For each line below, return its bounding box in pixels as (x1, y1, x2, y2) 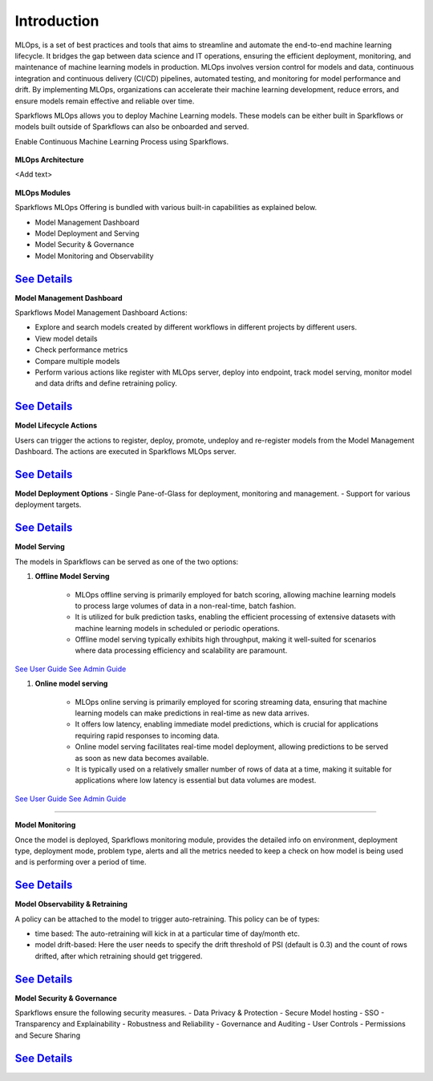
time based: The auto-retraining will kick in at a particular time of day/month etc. (34, 929, 300, 938)
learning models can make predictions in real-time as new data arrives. (75, 708, 310, 718)
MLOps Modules (14, 188, 71, 197)
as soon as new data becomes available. (75, 753, 209, 763)
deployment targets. (14, 500, 82, 509)
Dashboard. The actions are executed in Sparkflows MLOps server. (14, 447, 237, 456)
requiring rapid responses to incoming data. (75, 731, 220, 740)
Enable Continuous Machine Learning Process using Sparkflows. (14, 136, 229, 146)
